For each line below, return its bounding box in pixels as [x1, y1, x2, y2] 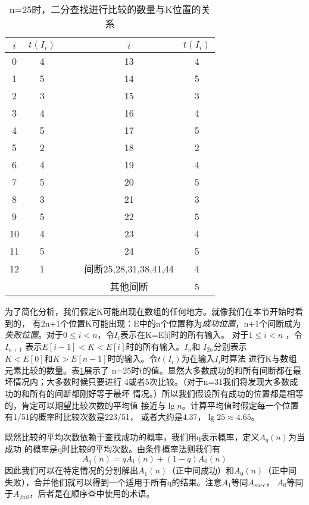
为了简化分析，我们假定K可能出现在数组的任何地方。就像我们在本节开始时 [5, 305, 295, 317]
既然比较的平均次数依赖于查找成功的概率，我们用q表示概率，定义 [5, 430, 260, 443]
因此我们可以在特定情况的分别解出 [5, 464, 138, 476]
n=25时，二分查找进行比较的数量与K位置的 [9, 2, 201, 16]
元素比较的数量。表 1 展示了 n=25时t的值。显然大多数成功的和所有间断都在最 [5, 363, 301, 376]
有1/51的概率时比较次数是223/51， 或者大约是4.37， [5, 410, 206, 423]
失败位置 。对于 [5, 328, 63, 341]
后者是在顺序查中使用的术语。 [38, 487, 155, 500]
